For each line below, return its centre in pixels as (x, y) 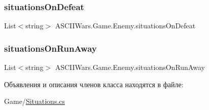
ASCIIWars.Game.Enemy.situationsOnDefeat (125, 26)
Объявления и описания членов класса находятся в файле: (94, 84)
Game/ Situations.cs (35, 101)
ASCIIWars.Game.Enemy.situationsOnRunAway (130, 67)
